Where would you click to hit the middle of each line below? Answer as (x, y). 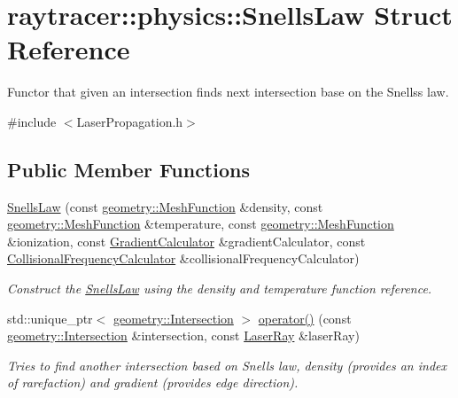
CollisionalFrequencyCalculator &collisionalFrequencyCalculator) (183, 258)
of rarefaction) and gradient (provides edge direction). (153, 382)
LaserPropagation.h (130, 121)
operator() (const (305, 318)
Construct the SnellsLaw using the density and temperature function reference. (220, 289)
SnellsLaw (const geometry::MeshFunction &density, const (165, 206)
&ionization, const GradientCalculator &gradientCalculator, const (186, 241)
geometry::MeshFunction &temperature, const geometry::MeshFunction (201, 224)
